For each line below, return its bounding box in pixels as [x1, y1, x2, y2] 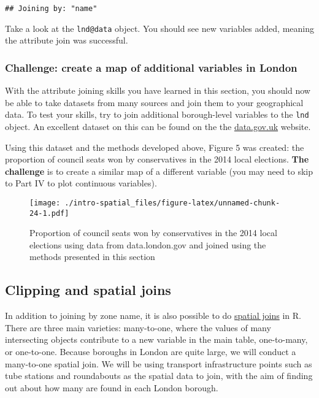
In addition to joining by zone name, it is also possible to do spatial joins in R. [5, 309, 301, 322]
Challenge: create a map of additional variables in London [5, 59, 298, 75]
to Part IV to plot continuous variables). [5, 177, 157, 189]
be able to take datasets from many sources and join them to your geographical [5, 96, 304, 109]
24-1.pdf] [29, 209, 69, 218]
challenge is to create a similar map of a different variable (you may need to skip [5, 164, 313, 177]
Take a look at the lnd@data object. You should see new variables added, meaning [5, 21, 314, 34]
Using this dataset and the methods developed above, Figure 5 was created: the [5, 140, 304, 153]
